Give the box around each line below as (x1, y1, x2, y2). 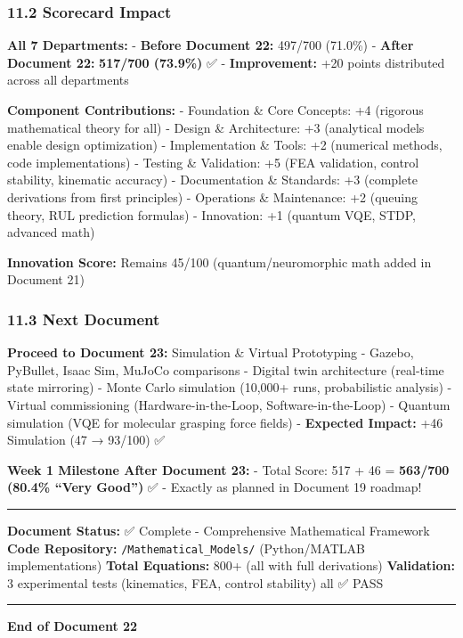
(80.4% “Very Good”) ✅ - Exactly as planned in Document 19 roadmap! (7, 478, 422, 496)
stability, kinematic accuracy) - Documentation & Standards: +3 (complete (7, 170, 418, 189)
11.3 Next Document (7, 307, 160, 330)
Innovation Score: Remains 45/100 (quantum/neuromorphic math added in (7, 252, 432, 271)
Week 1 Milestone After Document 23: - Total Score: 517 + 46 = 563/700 (7, 460, 450, 478)
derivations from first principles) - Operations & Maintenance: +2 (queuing (7, 187, 418, 206)
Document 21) (7, 270, 85, 289)
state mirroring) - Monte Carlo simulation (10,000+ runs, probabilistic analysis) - (7, 378, 452, 397)
